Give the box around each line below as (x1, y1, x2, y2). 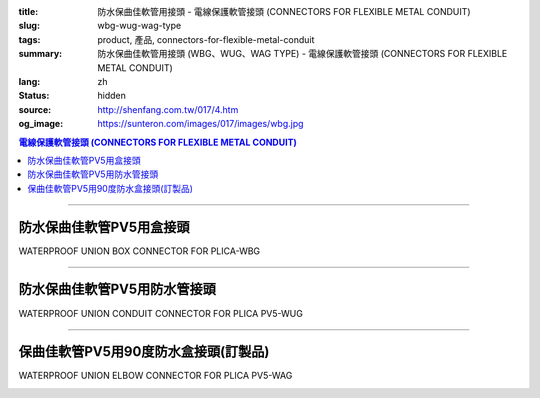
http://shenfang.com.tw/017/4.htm (97, 103, 239, 115)
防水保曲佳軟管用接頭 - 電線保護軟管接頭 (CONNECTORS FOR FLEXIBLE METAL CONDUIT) (97, 6, 471, 17)
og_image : (18, 118, 64, 130)
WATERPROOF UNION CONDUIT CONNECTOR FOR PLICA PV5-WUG (18, 307, 304, 319)
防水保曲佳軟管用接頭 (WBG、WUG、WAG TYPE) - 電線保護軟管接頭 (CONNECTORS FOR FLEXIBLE (97, 48, 508, 60)
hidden (97, 90, 127, 102)
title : (18, 6, 39, 17)
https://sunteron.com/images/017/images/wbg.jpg (97, 118, 304, 130)
